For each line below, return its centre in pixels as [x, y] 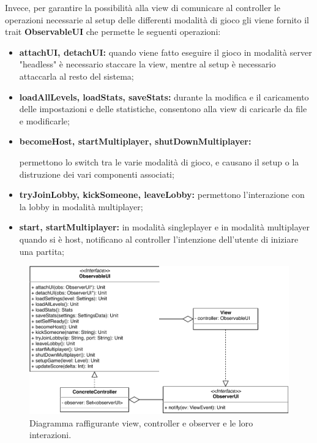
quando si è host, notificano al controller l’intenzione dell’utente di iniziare [159, 239]
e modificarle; [44, 120]
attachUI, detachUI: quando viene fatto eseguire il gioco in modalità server [166, 52]
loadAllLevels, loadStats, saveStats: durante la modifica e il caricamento [164, 97]
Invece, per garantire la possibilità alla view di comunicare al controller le [143, 7]
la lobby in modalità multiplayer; [81, 206]
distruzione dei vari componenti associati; [97, 174]
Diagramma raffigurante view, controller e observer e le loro [141, 422]
